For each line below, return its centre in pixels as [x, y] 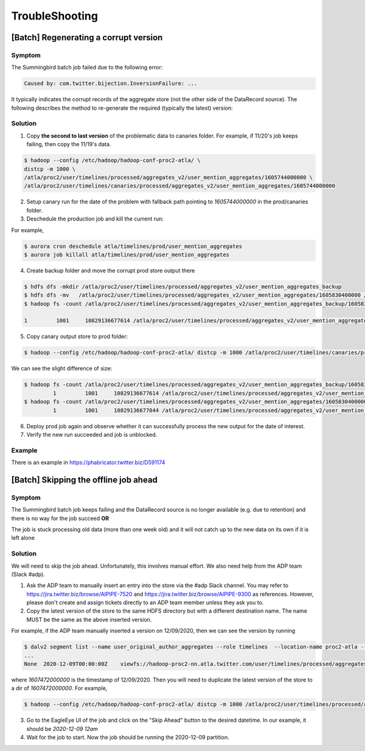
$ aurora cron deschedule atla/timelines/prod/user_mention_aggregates [133, 246]
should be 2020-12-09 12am [62, 728]
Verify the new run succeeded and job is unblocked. [92, 434]
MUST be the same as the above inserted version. [89, 619]
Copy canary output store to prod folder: [77, 337]
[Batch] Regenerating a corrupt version [87, 37]
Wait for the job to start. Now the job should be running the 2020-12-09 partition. [128, 738]
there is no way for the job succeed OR [60, 518]
